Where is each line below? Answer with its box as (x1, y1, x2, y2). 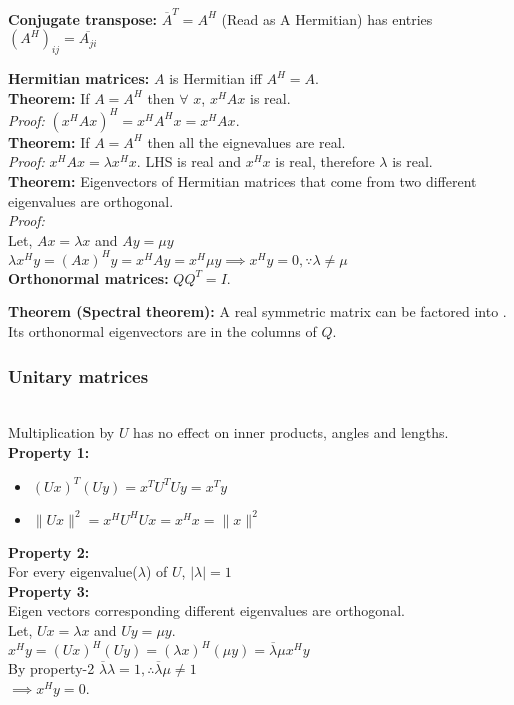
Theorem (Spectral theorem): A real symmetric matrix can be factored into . (8, 301, 507, 322)
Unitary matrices (8, 363, 149, 388)
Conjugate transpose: (8, 8, 158, 29)
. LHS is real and (136, 151, 241, 172)
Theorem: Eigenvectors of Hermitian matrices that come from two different (8, 170, 477, 191)
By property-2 (8, 658, 95, 679)
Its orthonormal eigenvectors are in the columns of (8, 321, 317, 342)
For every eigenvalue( (8, 561, 138, 582)
